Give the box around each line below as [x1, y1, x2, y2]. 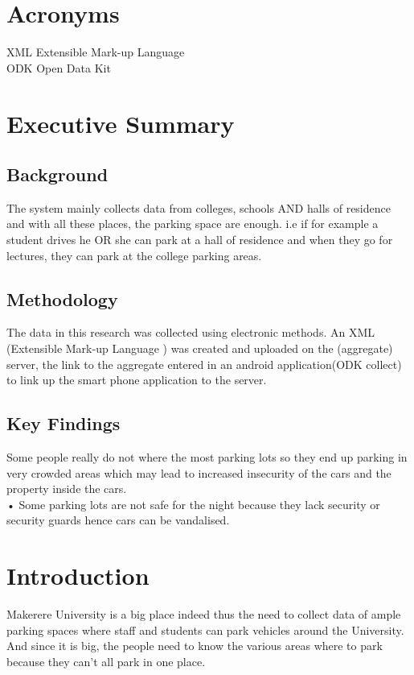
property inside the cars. [6, 480, 127, 497]
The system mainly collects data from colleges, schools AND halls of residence [6, 199, 391, 216]
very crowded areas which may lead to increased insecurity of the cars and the [6, 464, 391, 481]
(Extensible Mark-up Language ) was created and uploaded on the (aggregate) [6, 340, 393, 357]
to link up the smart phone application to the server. [6, 371, 267, 388]
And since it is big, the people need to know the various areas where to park [6, 637, 383, 654]
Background [6, 162, 109, 187]
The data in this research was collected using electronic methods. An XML [6, 324, 375, 341]
